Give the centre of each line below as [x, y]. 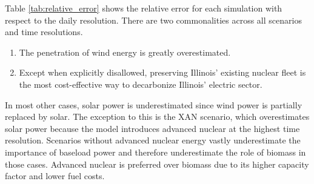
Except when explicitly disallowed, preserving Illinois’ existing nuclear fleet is [162, 72]
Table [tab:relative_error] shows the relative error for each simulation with [144, 8]
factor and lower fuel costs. [55, 176]
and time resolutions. [44, 32]
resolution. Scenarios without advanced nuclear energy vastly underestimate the [153, 140]
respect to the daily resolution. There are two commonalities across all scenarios [153, 20]
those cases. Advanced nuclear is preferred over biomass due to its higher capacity [157, 164]
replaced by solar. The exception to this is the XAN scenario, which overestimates [157, 117]
